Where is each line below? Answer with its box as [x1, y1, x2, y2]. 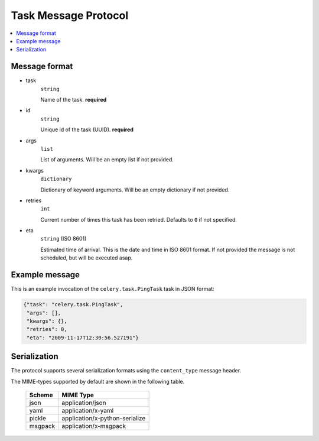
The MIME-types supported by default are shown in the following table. [11, 378, 185, 385]
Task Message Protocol [11, 9, 129, 22]
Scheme [29, 391, 53, 399]
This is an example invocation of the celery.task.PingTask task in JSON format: [11, 286, 215, 293]
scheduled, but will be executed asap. [40, 254, 133, 261]
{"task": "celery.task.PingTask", [23, 301, 123, 308]
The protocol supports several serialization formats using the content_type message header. [11, 367, 242, 374]
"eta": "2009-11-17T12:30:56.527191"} [27, 334, 139, 341]
